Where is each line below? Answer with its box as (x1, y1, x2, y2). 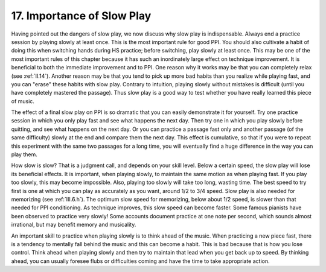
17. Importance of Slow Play (11, 9, 152, 22)
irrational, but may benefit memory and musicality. (11, 221, 136, 229)
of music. (11, 97, 34, 105)
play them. (11, 151, 37, 158)
